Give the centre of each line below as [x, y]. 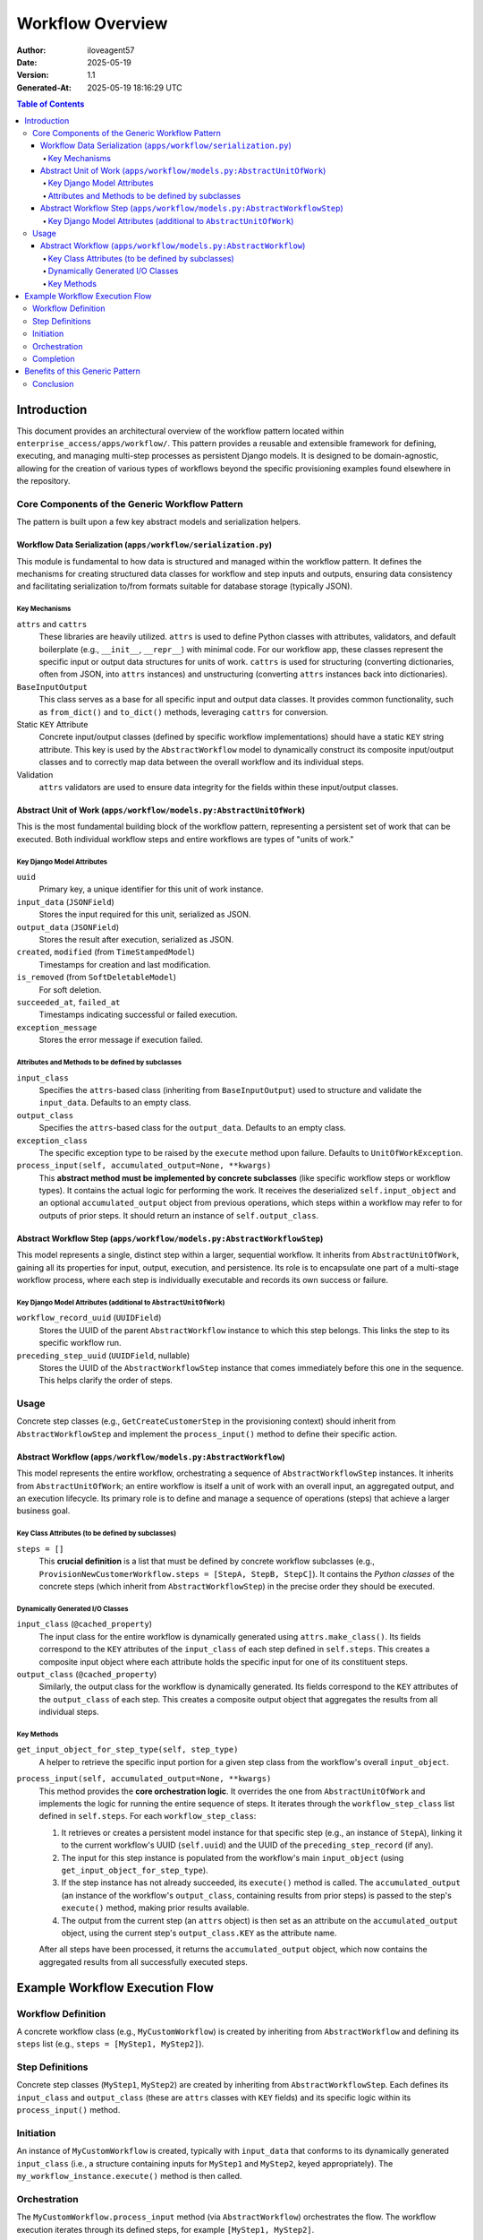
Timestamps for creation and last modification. [125, 964]
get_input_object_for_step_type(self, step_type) [127, 1750]
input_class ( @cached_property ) [84, 1624]
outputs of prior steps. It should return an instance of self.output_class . [179, 1215]
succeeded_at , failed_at [68, 1002]
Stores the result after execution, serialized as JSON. [136, 940]
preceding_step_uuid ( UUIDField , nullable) [103, 1355]
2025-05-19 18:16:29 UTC [135, 87]
